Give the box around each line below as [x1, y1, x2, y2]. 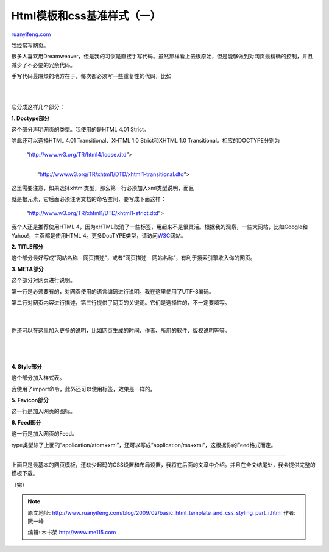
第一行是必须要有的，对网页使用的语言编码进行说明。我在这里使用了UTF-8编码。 [11, 288, 214, 295]
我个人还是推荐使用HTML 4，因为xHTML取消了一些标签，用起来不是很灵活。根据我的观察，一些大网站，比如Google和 [11, 223, 308, 231]
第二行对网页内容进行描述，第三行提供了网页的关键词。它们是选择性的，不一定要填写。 [11, 299, 230, 306]
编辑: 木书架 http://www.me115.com [27, 529, 116, 536]
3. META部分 [11, 265, 44, 272]
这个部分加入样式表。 [11, 374, 65, 381]
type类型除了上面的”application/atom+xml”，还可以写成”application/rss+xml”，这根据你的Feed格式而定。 [11, 441, 277, 448]
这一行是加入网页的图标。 [11, 408, 76, 415]
